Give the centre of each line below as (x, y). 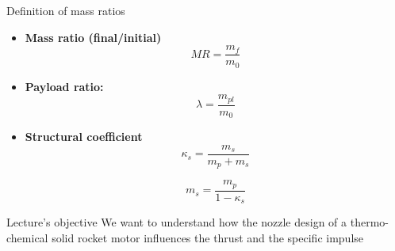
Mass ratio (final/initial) (93, 37)
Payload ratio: (64, 86)
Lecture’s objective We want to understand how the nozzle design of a (177, 222)
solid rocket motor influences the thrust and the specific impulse (208, 237)
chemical (27, 237)
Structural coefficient (84, 137)
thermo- (369, 222)
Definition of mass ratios (66, 10)
